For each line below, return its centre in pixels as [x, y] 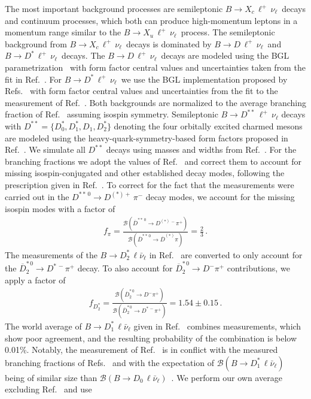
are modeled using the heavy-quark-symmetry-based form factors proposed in [147, 137]
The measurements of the [51, 254]
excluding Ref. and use [48, 389]
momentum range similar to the [63, 32]
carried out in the [37, 196]
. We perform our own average [227, 377]
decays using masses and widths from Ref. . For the [201, 149]
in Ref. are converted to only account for [226, 254]
